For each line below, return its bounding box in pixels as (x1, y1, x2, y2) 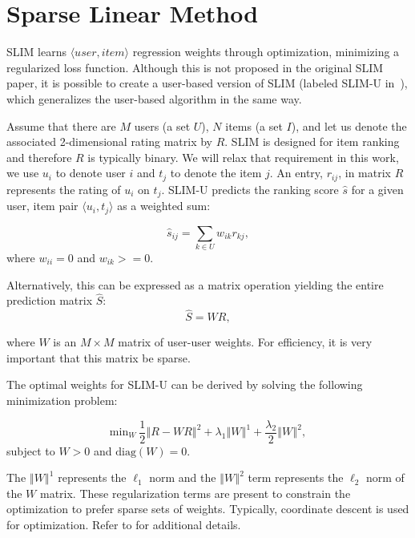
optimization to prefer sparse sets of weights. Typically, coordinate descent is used (6, 500, 409, 517)
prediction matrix (6, 292, 93, 309)
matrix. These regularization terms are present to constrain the (39, 484, 351, 501)
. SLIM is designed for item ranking (224, 133, 400, 150)
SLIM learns (6, 43, 66, 60)
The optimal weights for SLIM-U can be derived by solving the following (6, 376, 363, 393)
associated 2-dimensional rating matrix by (6, 133, 212, 150)
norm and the (149, 469, 216, 486)
